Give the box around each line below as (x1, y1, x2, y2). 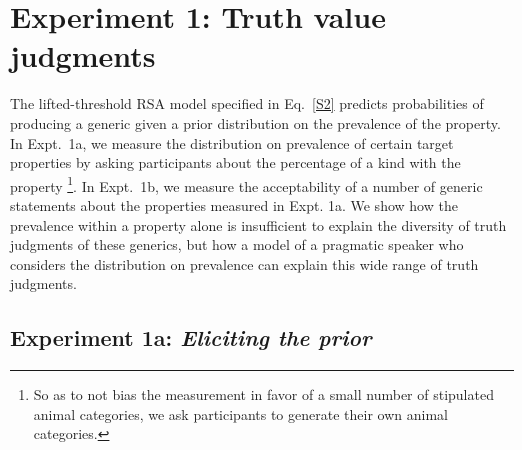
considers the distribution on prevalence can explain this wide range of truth (10, 253, 479, 274)
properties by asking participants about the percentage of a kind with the (10, 152, 461, 173)
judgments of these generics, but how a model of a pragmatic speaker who (10, 234, 464, 255)
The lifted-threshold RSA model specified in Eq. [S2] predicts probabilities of (10, 93, 484, 114)
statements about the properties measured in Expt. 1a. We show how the (10, 194, 458, 215)
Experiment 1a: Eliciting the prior (10, 322, 372, 353)
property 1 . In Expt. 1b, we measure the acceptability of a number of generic (10, 172, 483, 196)
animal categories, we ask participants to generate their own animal (33, 403, 448, 424)
